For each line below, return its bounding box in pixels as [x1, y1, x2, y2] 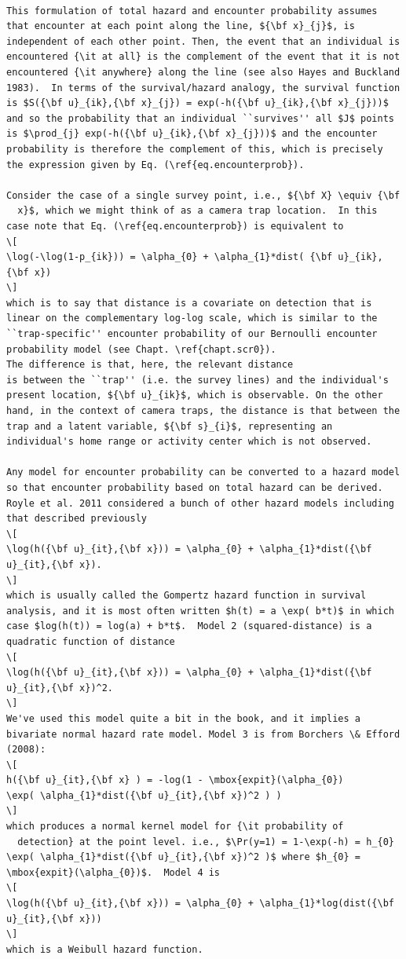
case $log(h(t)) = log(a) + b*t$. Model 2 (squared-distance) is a [6, 620, 372, 632]
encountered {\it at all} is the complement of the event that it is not [6, 51, 401, 63]
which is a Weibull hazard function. [6, 943, 203, 955]
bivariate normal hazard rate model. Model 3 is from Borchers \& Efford [6, 728, 401, 740]
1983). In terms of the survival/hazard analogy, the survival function [6, 82, 401, 93]
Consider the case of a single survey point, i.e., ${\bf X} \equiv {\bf [6, 189, 401, 201]
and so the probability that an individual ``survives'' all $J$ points [6, 112, 394, 124]
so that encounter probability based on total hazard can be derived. [6, 482, 383, 493]
